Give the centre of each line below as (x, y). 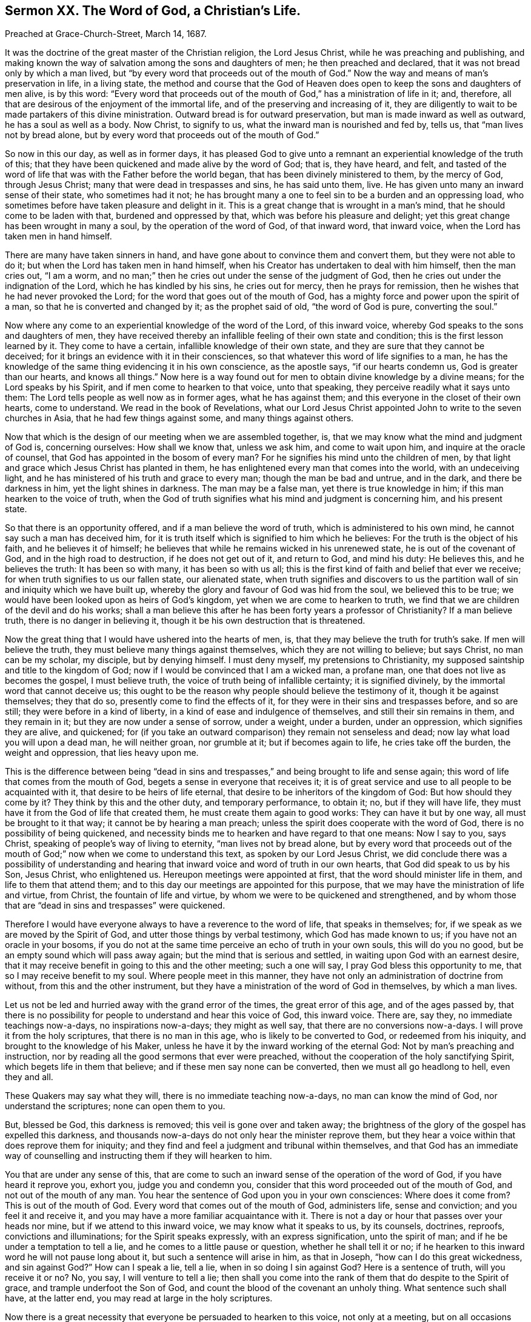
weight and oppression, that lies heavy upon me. (102, 753)
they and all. (29, 1077)
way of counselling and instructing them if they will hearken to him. (139, 1156)
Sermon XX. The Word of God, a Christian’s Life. (153, 11)
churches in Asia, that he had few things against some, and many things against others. (179, 418)
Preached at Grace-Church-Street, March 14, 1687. (106, 34)
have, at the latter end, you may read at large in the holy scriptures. (139, 1298)
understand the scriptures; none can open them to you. (115, 1106)
